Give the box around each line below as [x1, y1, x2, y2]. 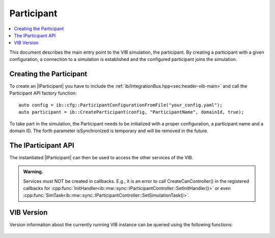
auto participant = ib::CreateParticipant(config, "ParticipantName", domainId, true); [18, 109, 244, 115]
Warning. [23, 169, 43, 175]
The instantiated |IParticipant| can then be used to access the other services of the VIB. [9, 154, 194, 160]
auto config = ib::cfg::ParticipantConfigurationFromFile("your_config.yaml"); [18, 102, 223, 108]
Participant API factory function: [9, 90, 77, 97]
